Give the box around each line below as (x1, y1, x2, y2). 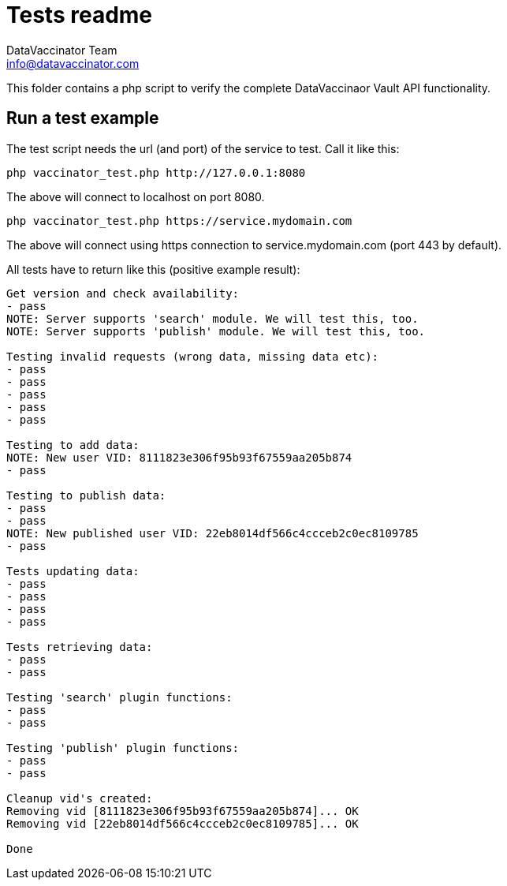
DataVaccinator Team (6, 43, 117, 57)
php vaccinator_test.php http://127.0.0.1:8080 (6, 166, 306, 179)
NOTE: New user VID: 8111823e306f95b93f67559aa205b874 (6, 450, 352, 464)
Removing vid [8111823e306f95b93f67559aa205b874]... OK (6, 804, 359, 817)
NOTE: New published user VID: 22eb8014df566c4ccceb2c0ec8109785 (6, 526, 419, 540)
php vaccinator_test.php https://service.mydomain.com (6, 214, 352, 227)
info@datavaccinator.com (6, 56, 140, 70)
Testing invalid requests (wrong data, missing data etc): (6, 350, 379, 363)
